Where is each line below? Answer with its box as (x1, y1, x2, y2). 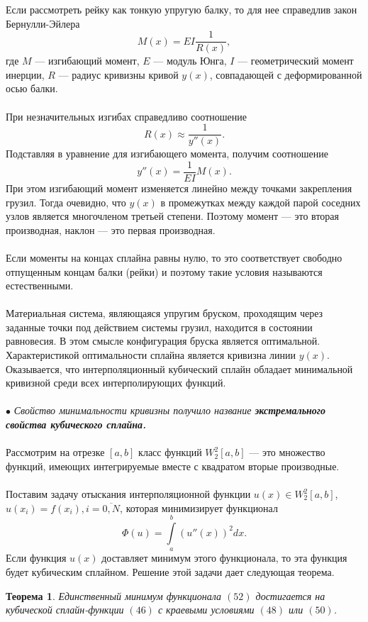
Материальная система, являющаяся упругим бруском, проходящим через (6, 306, 323, 321)
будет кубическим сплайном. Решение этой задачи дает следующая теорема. (6, 564, 335, 579)
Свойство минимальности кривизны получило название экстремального (13, 403, 326, 418)
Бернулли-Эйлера (6, 16, 80, 30)
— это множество (249, 445, 325, 460)
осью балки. (6, 81, 58, 96)
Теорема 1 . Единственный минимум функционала (6, 588, 222, 603)
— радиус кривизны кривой (58, 67, 179, 82)
